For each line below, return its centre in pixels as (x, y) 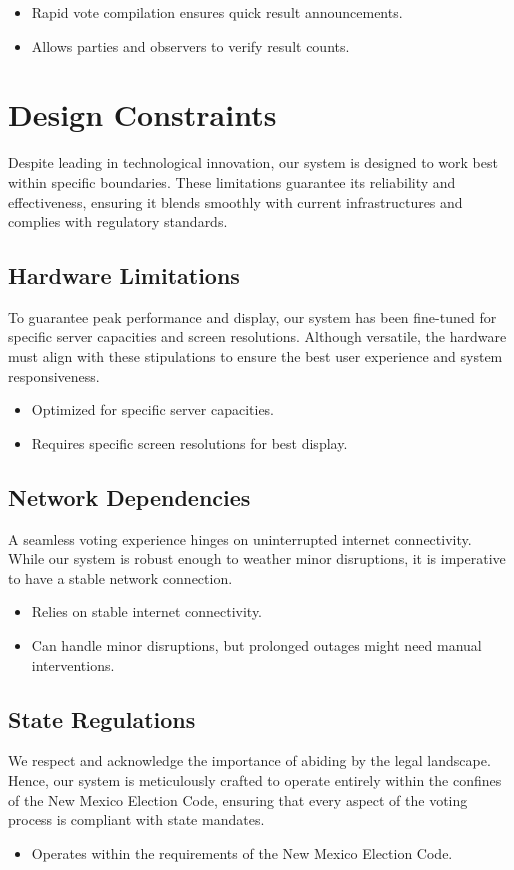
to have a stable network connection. (120, 577)
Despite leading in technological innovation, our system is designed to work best (253, 162)
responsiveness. (54, 375)
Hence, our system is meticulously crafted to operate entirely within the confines (255, 780)
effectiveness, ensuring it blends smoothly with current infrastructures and (235, 201)
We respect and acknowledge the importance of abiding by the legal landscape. (249, 760)
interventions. (73, 664)
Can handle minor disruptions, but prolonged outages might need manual (256, 645)
